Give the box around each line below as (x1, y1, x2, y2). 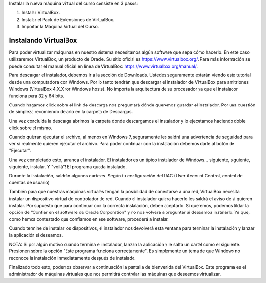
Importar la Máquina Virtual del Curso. (21, 24, 99, 30)
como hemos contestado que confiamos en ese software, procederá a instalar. (9, 216, 169, 222)
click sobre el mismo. (9, 125, 53, 131)
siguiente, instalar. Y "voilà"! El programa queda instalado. (9, 163, 127, 170)
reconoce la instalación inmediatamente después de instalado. (9, 255, 136, 261)
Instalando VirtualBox (9, 36, 77, 44)
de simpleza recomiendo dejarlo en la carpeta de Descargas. (9, 109, 133, 115)
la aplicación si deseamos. (9, 232, 63, 238)
